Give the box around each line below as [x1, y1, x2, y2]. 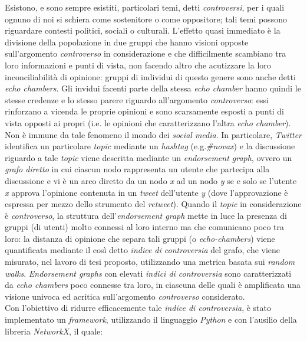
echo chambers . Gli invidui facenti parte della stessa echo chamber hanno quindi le [5, 82, 301, 94]
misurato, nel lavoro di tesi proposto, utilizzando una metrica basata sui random [5, 255, 295, 268]
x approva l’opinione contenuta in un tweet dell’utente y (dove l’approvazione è [5, 186, 288, 198]
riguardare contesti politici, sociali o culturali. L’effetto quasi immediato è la [5, 24, 280, 37]
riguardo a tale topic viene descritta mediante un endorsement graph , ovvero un [5, 151, 292, 163]
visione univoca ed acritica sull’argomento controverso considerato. [5, 290, 245, 302]
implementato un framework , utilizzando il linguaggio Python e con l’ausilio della [5, 313, 297, 326]
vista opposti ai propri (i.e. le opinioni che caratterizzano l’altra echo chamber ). [5, 116, 291, 129]
